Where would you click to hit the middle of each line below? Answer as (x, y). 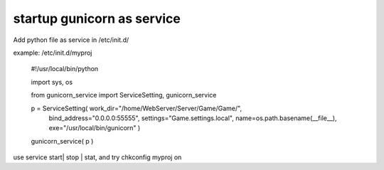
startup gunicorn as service (97, 18)
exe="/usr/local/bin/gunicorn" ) (95, 128)
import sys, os (52, 82)
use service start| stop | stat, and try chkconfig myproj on (97, 157)
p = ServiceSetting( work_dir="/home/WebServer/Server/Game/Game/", (136, 108)
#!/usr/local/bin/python (65, 69)
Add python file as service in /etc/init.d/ (71, 40)
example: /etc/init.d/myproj (53, 53)
